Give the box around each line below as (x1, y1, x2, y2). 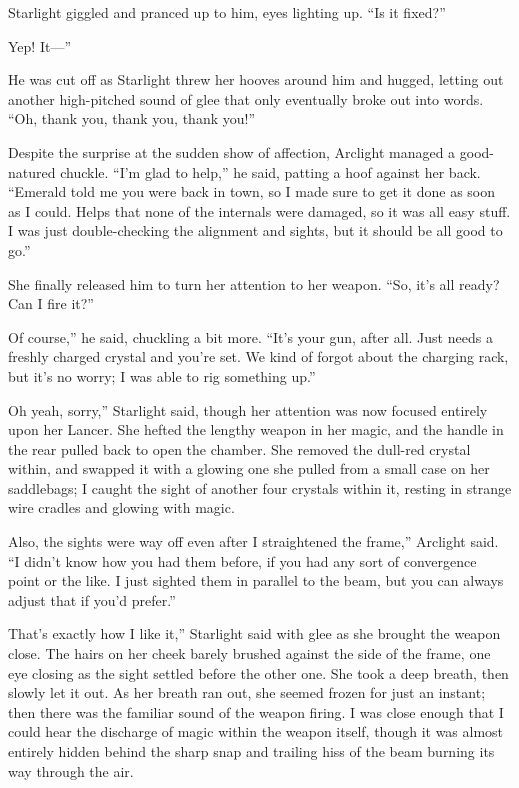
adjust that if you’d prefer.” (8, 589, 176, 610)
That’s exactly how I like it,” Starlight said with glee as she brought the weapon (8, 623, 501, 644)
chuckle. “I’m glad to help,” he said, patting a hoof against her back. (60, 161, 481, 182)
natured (8, 161, 56, 182)
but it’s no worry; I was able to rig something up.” (8, 365, 316, 386)
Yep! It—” (8, 35, 71, 56)
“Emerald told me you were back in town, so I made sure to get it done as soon (8, 181, 496, 202)
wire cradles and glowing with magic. (8, 497, 235, 518)
